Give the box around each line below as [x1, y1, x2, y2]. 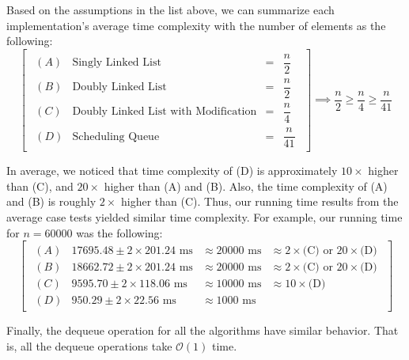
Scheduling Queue [72, 131, 160, 142]
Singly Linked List [72, 57, 161, 69]
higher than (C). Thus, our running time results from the [121, 193, 399, 210]
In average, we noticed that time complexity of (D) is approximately [6, 162, 338, 179]
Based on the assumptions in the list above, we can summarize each [6, 2, 335, 17]
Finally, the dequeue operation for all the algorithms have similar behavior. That [6, 322, 399, 339]
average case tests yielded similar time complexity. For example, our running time [6, 208, 403, 225]
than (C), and [6, 177, 74, 194]
